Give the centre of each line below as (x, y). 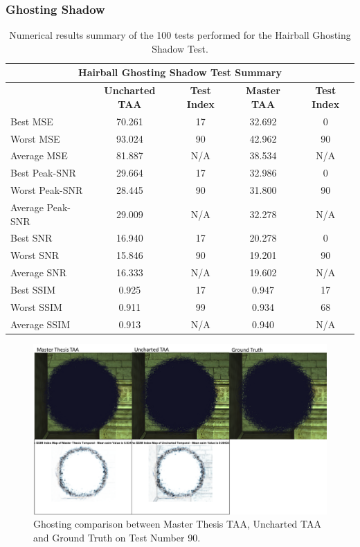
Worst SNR (35, 255)
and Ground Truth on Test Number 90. (117, 537)
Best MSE (32, 121)
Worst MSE (35, 138)
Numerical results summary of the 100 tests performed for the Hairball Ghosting (180, 35)
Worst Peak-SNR (47, 190)
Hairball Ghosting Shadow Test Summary (180, 72)
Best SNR (31, 238)
